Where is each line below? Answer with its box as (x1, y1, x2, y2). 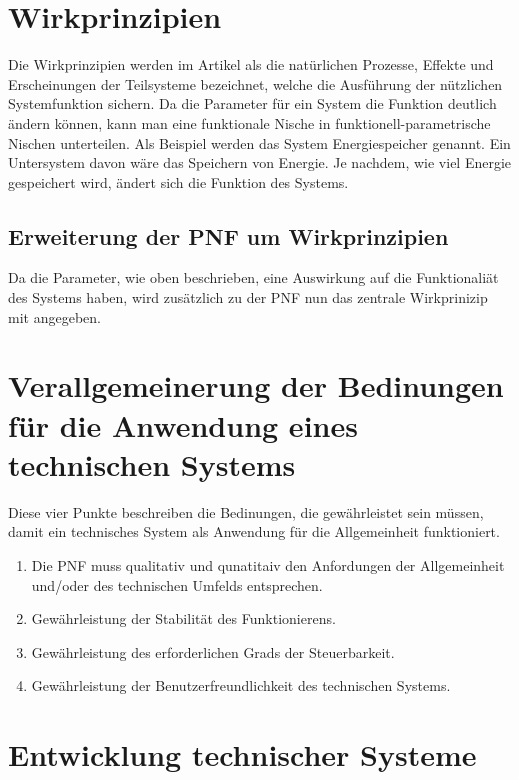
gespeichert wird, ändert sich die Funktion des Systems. (8, 171, 349, 192)
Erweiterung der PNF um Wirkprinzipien (8, 220, 449, 251)
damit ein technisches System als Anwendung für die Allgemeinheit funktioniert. (8, 521, 500, 542)
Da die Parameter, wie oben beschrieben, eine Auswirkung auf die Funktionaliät (8, 267, 499, 288)
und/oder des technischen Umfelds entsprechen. (31, 574, 323, 595)
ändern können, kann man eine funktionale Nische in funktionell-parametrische (8, 112, 491, 133)
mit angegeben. (8, 306, 101, 327)
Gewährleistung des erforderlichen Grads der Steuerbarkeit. (31, 641, 395, 662)
